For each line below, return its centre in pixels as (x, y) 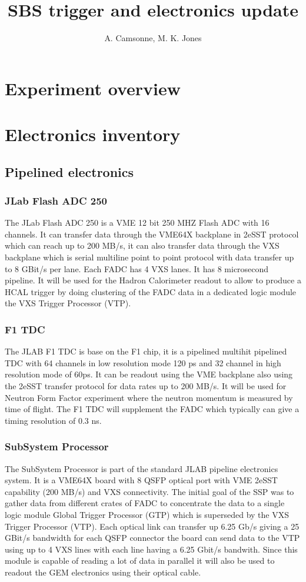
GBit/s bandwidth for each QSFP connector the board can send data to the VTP (152, 538)
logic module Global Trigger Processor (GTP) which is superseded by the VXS (147, 514)
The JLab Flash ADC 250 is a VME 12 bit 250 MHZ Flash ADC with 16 (137, 223)
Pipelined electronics (69, 171)
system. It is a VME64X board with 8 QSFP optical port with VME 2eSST (141, 480)
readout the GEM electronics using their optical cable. (103, 572)
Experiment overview (93, 88)
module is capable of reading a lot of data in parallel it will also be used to (140, 561)
